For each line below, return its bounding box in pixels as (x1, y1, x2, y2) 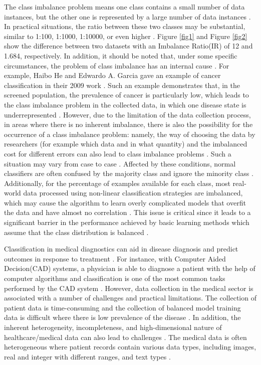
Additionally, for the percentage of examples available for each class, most (4, 177, 230, 188)
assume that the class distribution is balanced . (4, 226, 149, 237)
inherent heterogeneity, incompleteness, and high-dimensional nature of (4, 322, 222, 332)
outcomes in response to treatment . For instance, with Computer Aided (4, 253, 226, 263)
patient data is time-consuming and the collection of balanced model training (4, 302, 241, 312)
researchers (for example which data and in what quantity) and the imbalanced (4, 138, 247, 149)
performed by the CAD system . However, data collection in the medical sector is (4, 282, 253, 293)
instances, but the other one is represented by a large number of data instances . (4, 11, 251, 21)
